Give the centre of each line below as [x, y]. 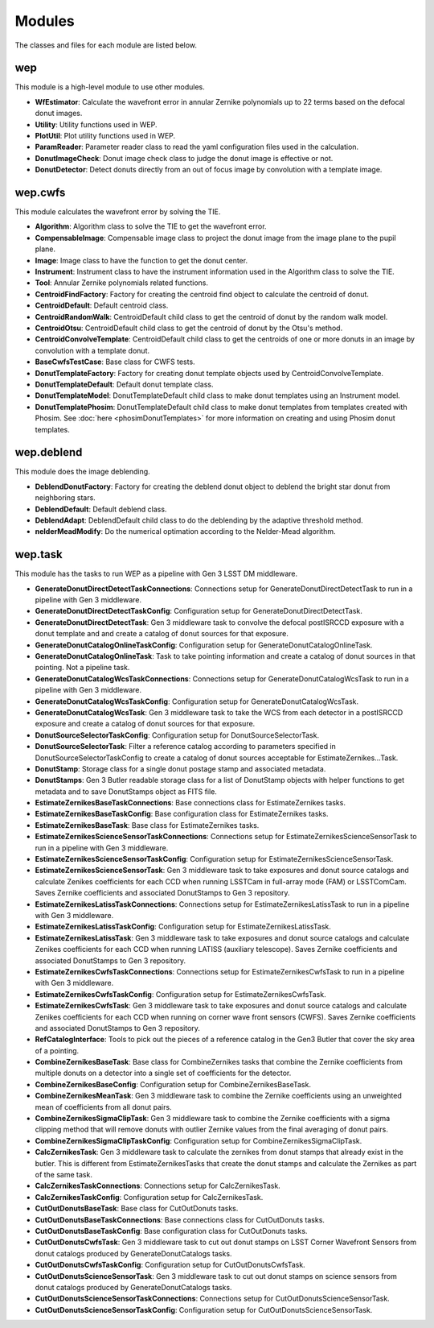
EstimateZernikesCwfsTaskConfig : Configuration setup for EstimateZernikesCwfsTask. [180, 994]
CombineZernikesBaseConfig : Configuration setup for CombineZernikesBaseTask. [173, 1084]
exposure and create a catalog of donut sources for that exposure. [145, 724]
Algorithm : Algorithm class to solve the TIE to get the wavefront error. [151, 226]
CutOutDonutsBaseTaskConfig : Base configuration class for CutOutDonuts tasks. [171, 1231]
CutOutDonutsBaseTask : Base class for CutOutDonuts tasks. [137, 1209]
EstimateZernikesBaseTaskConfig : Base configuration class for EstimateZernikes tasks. [182, 814]
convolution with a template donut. [92, 350]
